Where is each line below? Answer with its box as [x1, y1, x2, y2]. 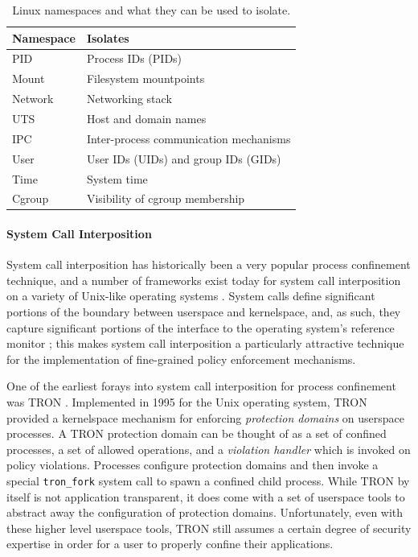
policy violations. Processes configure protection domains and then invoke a [6, 456, 379, 473]
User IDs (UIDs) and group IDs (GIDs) [86, 150, 281, 167]
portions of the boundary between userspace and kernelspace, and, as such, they [6, 303, 401, 320]
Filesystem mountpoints [86, 70, 205, 87]
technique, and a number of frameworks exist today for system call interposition [6, 271, 401, 288]
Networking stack [86, 90, 172, 107]
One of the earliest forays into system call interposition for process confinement [6, 378, 396, 394]
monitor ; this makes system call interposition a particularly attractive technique [6, 335, 404, 352]
